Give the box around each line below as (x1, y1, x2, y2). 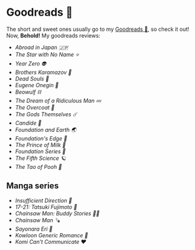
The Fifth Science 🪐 (15, 154, 67, 162)
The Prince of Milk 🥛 (15, 141, 66, 148)
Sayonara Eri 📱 (15, 225, 53, 232)
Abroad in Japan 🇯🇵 (15, 44, 68, 51)
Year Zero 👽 (15, 60, 47, 67)
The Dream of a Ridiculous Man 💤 (15, 97, 101, 104)
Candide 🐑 (15, 119, 42, 127)
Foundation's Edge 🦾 (15, 134, 68, 142)
